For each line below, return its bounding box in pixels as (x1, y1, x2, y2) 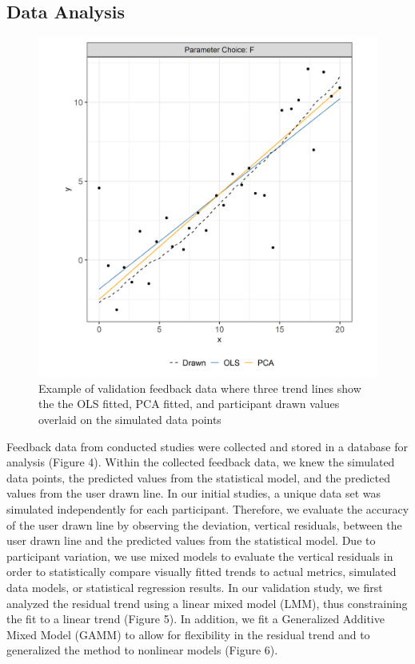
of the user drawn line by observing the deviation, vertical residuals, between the (6, 516, 402, 533)
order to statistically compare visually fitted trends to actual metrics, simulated (6, 563, 397, 580)
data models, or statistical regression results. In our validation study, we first (6, 578, 383, 595)
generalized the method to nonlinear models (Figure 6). (6, 642, 278, 658)
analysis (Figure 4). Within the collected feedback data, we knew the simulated (6, 454, 395, 470)
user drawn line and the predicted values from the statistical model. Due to (6, 532, 376, 549)
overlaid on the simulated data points (38, 410, 221, 427)
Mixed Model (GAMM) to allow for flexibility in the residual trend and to (6, 626, 370, 642)
